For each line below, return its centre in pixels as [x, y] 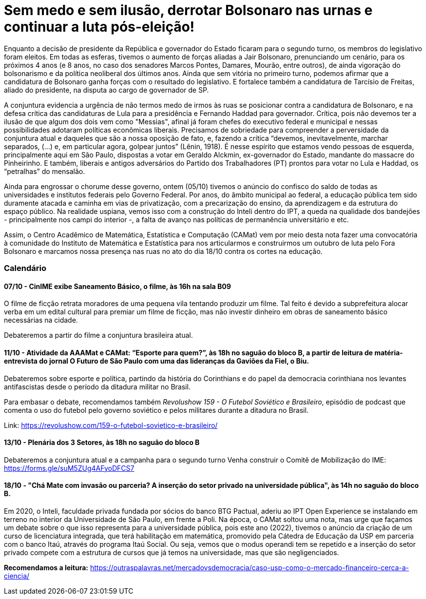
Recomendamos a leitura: [46, 568]
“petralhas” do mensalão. [45, 171]
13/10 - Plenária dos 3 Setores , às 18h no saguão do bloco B [102, 443]
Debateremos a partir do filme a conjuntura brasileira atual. [98, 335]
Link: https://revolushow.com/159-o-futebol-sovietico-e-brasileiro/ [111, 425]
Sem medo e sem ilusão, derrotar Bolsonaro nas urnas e [188, 10]
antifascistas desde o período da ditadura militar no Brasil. [97, 386]
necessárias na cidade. [41, 320]
